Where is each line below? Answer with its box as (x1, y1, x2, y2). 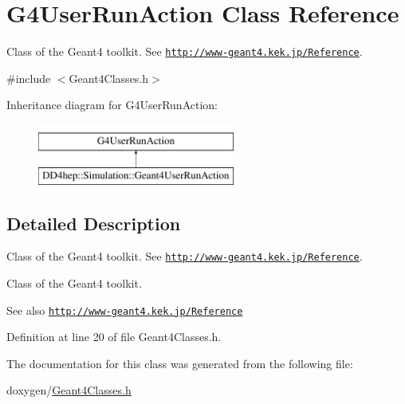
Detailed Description (6, 210, 181, 235)
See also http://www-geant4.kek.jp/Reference (6, 301, 243, 318)
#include (6, 69, 51, 86)
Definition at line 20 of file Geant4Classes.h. (6, 328, 222, 345)
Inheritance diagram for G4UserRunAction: (6, 96, 218, 113)
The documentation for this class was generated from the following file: (6, 355, 353, 371)
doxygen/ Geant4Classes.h (6, 382, 132, 398)
